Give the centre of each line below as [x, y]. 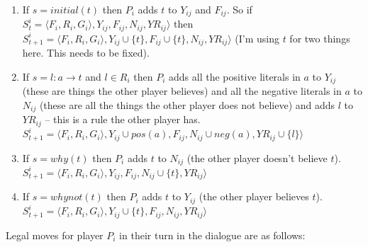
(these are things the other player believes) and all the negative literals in [182, 91]
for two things [320, 38]
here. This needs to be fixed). [86, 53]
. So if [239, 9]
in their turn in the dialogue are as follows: [212, 235]
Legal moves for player [55, 235]
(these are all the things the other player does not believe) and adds [187, 105]
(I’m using [257, 38]
